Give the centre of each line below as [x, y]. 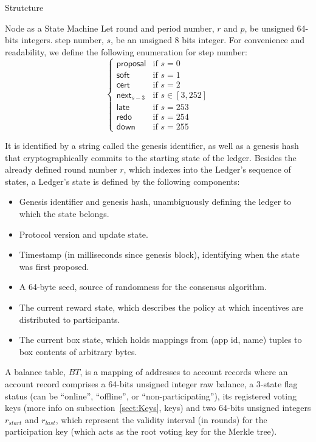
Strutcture [24, 7]
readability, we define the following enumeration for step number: [126, 51]
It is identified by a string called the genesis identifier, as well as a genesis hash [152, 146]
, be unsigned [269, 28]
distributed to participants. [70, 319]
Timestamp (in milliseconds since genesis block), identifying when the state [159, 254]
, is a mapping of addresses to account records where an [184, 372]
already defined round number [61, 169]
